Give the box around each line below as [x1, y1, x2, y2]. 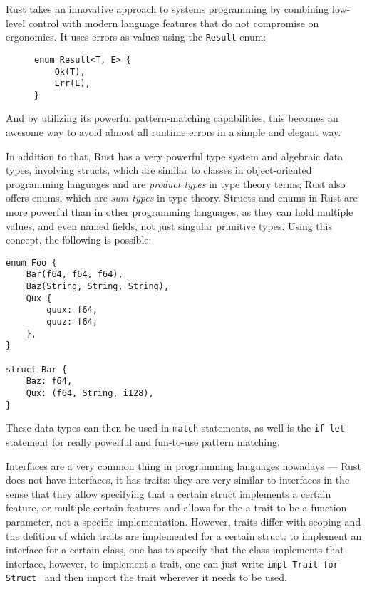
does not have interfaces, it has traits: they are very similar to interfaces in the [6, 472, 350, 487]
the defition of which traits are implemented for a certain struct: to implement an [6, 528, 362, 543]
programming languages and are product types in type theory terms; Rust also [6, 176, 346, 191]
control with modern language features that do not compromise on [28, 15, 319, 30]
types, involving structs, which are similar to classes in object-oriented [6, 162, 312, 177]
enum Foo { [6, 257, 57, 268]
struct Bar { [6, 364, 67, 375]
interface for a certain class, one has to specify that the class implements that [6, 542, 344, 557]
